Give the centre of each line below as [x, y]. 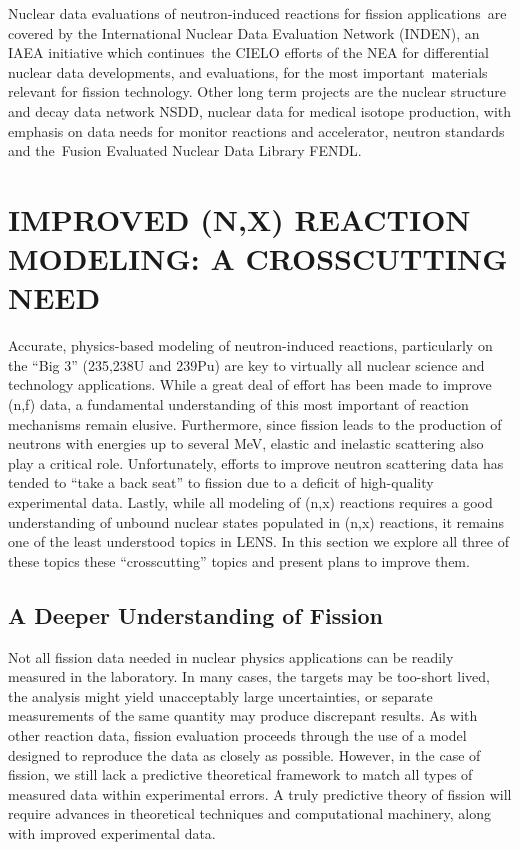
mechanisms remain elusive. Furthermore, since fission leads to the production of [255, 423]
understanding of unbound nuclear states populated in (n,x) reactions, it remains [256, 521]
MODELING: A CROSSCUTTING [258, 258]
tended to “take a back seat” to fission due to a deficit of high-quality [221, 482]
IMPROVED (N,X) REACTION [239, 218]
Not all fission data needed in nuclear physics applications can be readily [231, 656]
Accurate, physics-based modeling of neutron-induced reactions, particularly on [250, 345]
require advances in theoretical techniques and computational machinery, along [249, 813]
